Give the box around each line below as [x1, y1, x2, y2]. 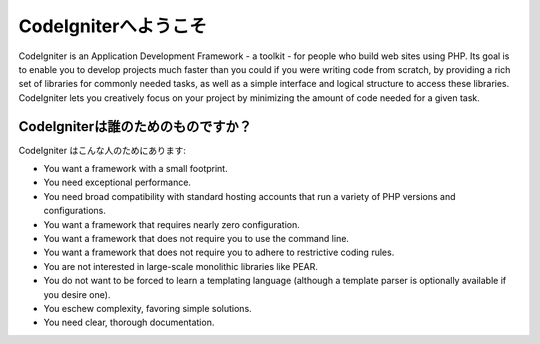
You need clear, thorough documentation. [43, 316, 215, 329]
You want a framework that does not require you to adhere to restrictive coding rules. [43, 246, 395, 259]
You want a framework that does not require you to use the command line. [43, 232, 350, 244]
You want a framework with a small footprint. [43, 163, 229, 175]
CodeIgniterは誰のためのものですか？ [18, 118, 252, 135]
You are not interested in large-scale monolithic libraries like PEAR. [43, 260, 319, 272]
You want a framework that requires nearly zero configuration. [43, 218, 300, 230]
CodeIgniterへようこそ [18, 15, 207, 37]
